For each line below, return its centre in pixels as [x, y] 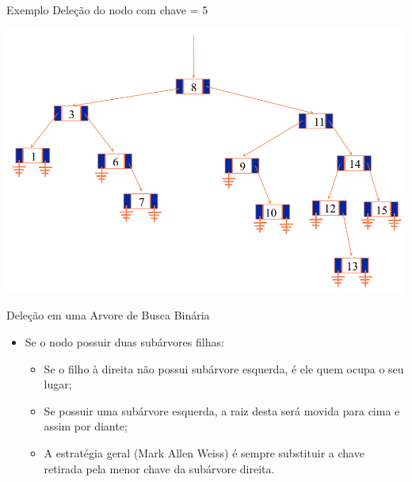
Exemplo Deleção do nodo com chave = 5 [107, 10]
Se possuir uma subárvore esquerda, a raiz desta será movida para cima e [222, 410]
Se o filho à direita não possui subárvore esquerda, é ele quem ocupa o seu [224, 368]
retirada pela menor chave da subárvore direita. [159, 468]
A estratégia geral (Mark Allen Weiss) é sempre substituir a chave [204, 452]
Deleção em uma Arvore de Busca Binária [108, 315]
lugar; [58, 384]
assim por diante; [86, 426]
